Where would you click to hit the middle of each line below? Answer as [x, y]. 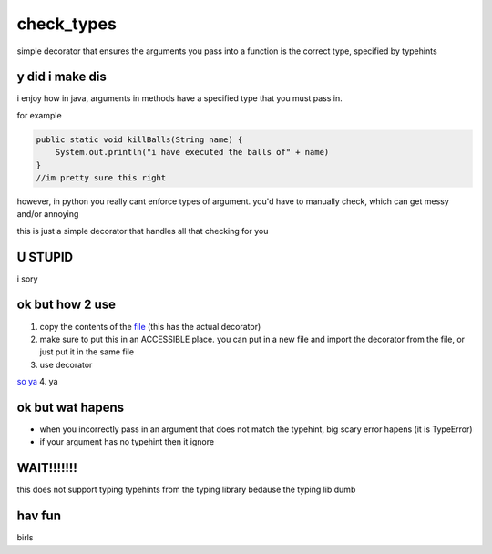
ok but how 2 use [67, 305]
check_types [67, 24]
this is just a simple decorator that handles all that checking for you [143, 231]
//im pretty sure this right [101, 178]
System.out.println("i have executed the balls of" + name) [192, 152]
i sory [27, 279]
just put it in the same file [87, 352]
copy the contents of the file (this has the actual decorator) [150, 326]
